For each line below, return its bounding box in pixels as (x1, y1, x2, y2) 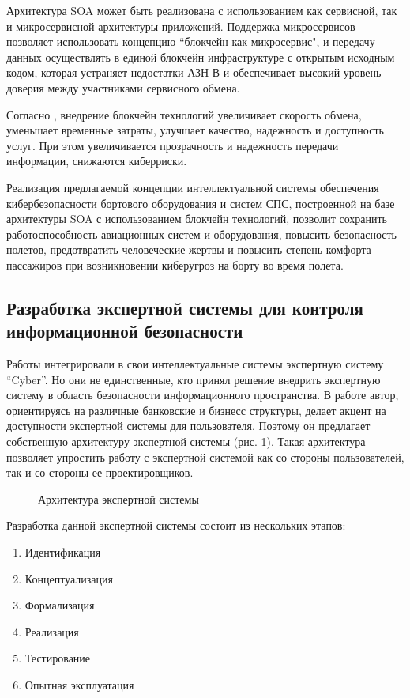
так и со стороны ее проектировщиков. (6, 464, 194, 481)
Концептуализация (24, 570, 113, 587)
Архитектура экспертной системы (38, 490, 199, 507)
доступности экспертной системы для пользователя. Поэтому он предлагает (6, 417, 371, 434)
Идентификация (24, 544, 101, 560)
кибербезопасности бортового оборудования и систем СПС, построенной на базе (6, 194, 395, 211)
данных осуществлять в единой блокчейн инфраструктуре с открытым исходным (6, 48, 395, 65)
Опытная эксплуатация (24, 677, 134, 692)
